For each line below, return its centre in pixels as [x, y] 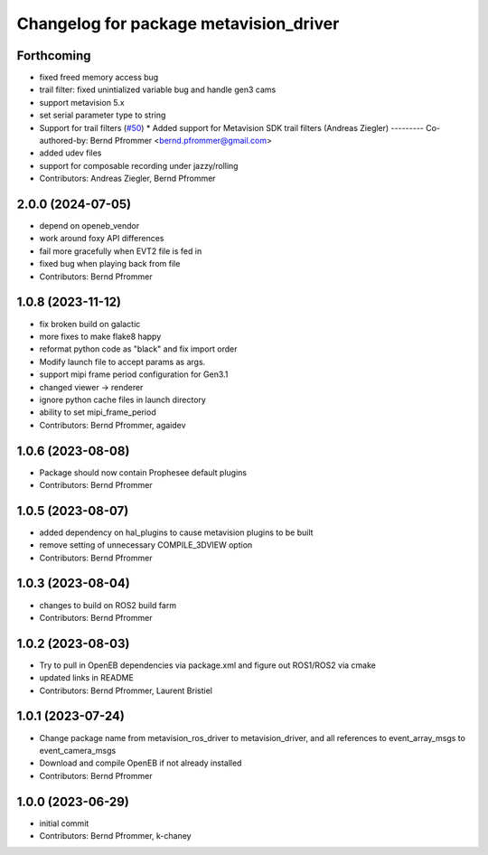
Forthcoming [54, 56]
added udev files [70, 153]
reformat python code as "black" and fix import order [138, 349]
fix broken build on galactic [90, 324]
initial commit [64, 823]
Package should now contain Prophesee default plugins [143, 472]
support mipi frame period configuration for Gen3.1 [134, 374]
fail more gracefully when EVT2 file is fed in [121, 251]
